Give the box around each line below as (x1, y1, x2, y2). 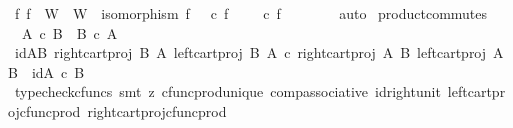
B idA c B (8, 61, 85, 82)
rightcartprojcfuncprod (87, 100, 227, 121)
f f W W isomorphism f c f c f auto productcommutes (14, 3, 488, 23)
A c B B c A (21, 22, 118, 43)
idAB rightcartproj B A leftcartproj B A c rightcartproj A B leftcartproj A (14, 42, 504, 63)
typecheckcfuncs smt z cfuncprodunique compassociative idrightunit (14, 81, 441, 102)
